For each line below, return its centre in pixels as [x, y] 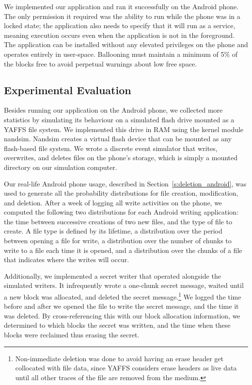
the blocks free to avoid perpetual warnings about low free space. [101, 63]
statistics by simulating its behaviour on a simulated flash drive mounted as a [119, 119]
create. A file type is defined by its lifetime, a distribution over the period [113, 231]
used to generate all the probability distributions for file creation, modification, [121, 193]
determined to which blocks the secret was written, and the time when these [117, 325]
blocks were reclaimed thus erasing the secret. [72, 335]
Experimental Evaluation [68, 90]
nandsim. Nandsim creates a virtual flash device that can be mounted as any [118, 139]
